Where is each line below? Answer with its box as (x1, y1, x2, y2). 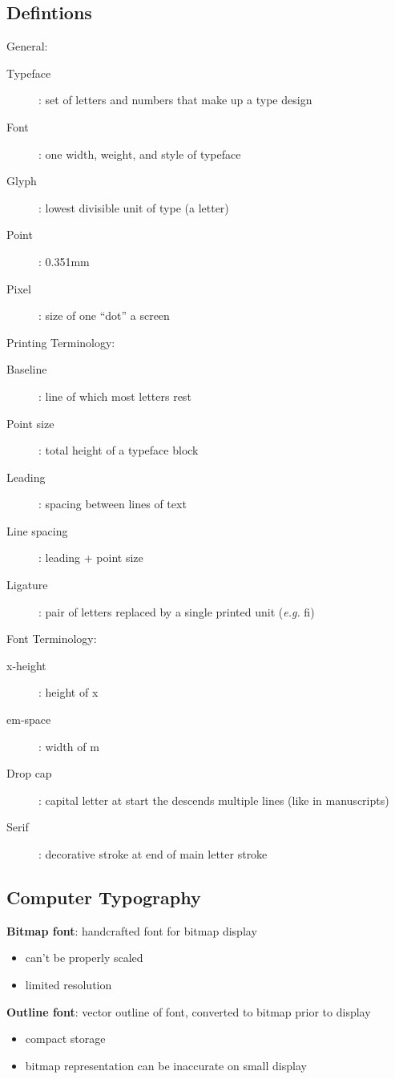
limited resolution (25, 976, 112, 992)
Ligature (6, 576, 48, 593)
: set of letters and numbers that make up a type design (38, 91, 312, 108)
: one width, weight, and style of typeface (38, 145, 241, 162)
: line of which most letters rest (38, 387, 191, 404)
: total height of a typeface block (38, 442, 199, 459)
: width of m (38, 738, 99, 754)
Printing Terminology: (6, 333, 115, 350)
